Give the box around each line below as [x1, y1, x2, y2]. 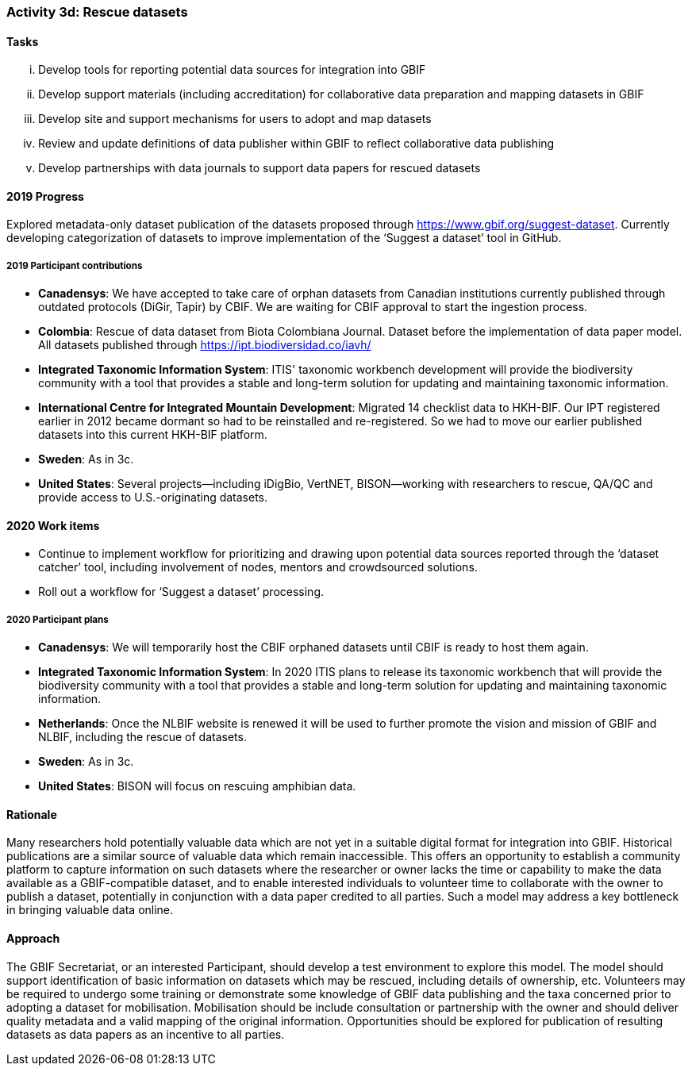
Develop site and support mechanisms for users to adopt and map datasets [38, 112, 432, 126]
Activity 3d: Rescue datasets [6, 4, 188, 20]
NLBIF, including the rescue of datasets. [38, 730, 247, 744]
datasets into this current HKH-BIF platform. [38, 428, 267, 442]
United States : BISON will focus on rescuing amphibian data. [38, 779, 356, 793]
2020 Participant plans [6, 613, 109, 625]
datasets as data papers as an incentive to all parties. [6, 1027, 285, 1041]
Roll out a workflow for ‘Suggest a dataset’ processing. [38, 585, 325, 599]
